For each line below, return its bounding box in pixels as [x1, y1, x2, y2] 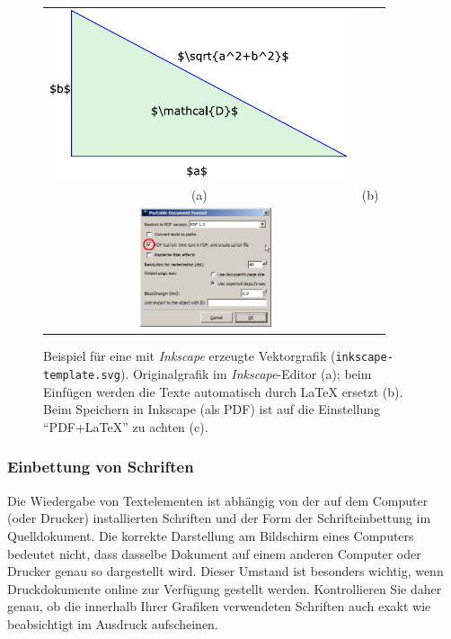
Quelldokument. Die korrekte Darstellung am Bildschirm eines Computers [7, 526, 414, 544]
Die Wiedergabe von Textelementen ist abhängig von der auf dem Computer [7, 490, 429, 509]
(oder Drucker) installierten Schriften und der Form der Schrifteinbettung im [7, 508, 431, 527]
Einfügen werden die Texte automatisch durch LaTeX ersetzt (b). [43, 382, 403, 400]
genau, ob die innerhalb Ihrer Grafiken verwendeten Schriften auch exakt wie [7, 597, 431, 616]
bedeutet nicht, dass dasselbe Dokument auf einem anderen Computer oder [7, 544, 421, 562]
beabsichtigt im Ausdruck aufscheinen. [7, 614, 218, 633]
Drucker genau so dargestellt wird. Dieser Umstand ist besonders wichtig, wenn [7, 562, 444, 580]
